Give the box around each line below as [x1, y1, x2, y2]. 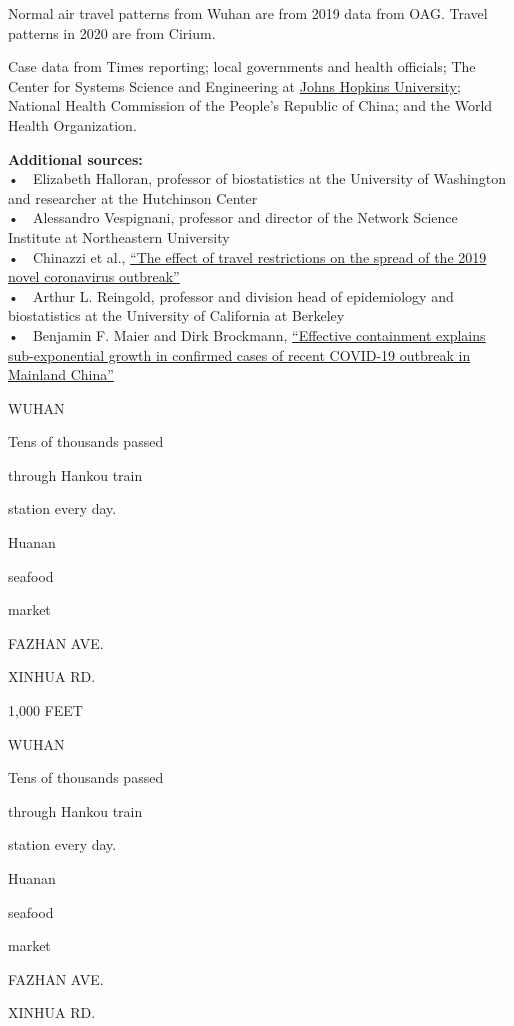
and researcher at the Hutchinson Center [8, 187, 258, 208]
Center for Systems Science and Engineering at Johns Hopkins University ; [8, 75, 461, 96]
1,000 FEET [8, 700, 83, 721]
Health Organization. [8, 114, 137, 135]
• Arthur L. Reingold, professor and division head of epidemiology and [8, 285, 454, 306]
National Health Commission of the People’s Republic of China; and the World [8, 95, 493, 116]
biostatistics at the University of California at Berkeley [8, 305, 345, 326]
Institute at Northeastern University [8, 226, 230, 247]
